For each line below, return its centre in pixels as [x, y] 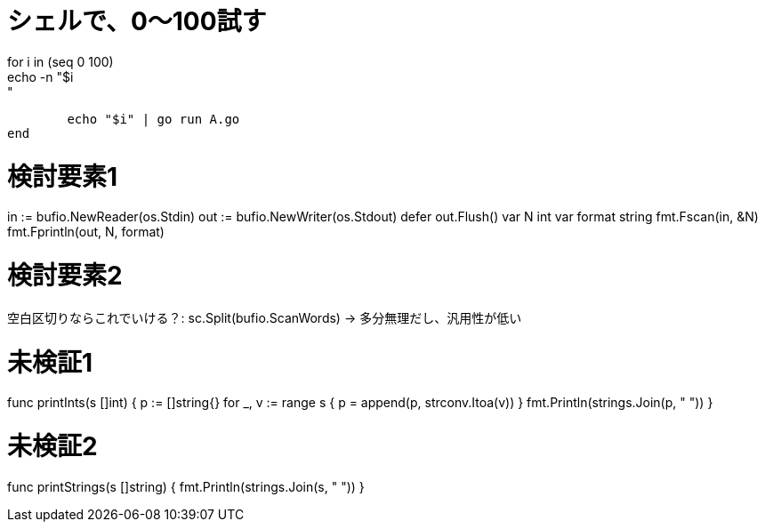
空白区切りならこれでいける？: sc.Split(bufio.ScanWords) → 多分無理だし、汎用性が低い [265, 317]
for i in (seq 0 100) [60, 61]
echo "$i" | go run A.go [153, 119]
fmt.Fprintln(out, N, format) [86, 232]
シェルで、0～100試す [137, 21]
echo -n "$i [40, 76]
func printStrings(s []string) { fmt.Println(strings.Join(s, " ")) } [186, 486]
